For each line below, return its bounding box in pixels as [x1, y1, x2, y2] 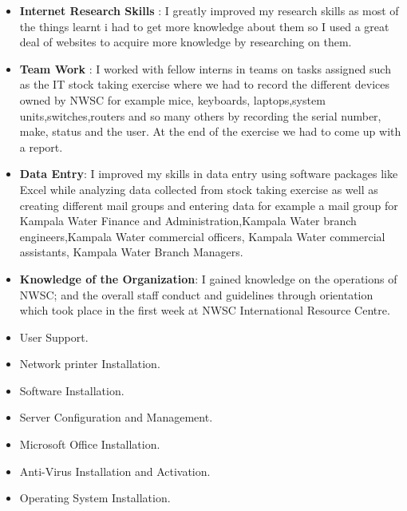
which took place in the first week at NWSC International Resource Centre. [19, 302, 390, 319]
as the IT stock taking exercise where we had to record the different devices [19, 76, 389, 93]
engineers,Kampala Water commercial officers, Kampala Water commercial [19, 228, 385, 244]
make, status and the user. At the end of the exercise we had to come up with [19, 123, 401, 140]
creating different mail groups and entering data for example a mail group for [19, 196, 398, 213]
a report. [19, 138, 63, 155]
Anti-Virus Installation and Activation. [19, 462, 211, 479]
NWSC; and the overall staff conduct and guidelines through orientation [19, 286, 373, 303]
